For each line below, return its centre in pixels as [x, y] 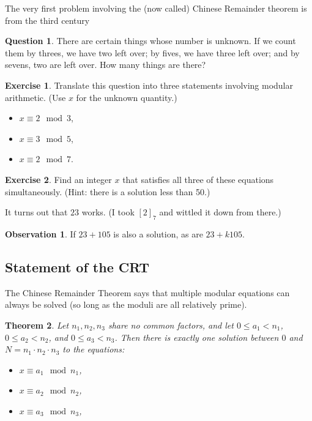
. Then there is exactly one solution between [197, 337]
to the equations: [94, 349]
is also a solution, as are [158, 233]
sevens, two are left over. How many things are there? [106, 65]
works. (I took [108, 212]
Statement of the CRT [77, 266]
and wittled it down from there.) [220, 212]
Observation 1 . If [40, 233]
